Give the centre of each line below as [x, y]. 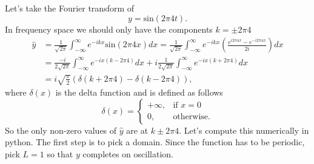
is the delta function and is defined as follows [139, 92]
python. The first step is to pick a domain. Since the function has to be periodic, [155, 142]
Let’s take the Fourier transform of [70, 8]
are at [137, 130]
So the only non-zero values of [61, 130]
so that [60, 153]
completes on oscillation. [128, 153]
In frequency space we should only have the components [109, 29]
